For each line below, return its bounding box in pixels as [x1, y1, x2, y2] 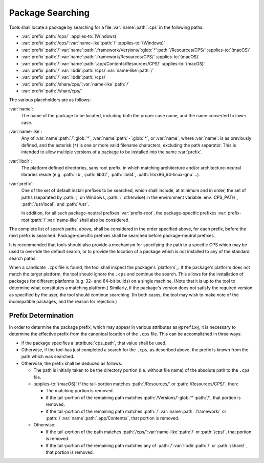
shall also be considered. [79, 217, 130, 223]
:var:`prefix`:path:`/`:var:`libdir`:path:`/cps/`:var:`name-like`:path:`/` [21, 67, 154, 73]
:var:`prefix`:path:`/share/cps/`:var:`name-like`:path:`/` [21, 81, 130, 87]
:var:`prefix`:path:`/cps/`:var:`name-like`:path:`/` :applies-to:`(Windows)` [21, 40, 166, 46]
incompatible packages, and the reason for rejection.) [9, 298, 117, 304]
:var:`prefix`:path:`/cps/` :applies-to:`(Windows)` [21, 33, 118, 39]
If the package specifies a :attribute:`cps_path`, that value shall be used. [21, 340, 167, 346]
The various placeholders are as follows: [9, 97, 91, 103]
